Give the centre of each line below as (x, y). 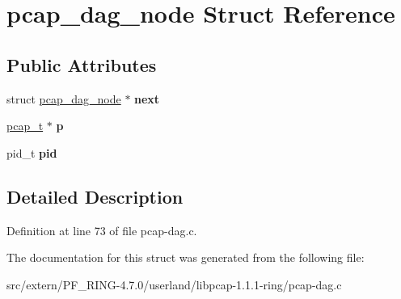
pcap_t (25, 126)
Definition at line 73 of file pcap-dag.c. (102, 230)
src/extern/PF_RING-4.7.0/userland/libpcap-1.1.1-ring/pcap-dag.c (174, 284)
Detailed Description (95, 196)
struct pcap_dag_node (64, 98)
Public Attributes (82, 64)
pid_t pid (32, 152)
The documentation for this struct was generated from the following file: (186, 257)
